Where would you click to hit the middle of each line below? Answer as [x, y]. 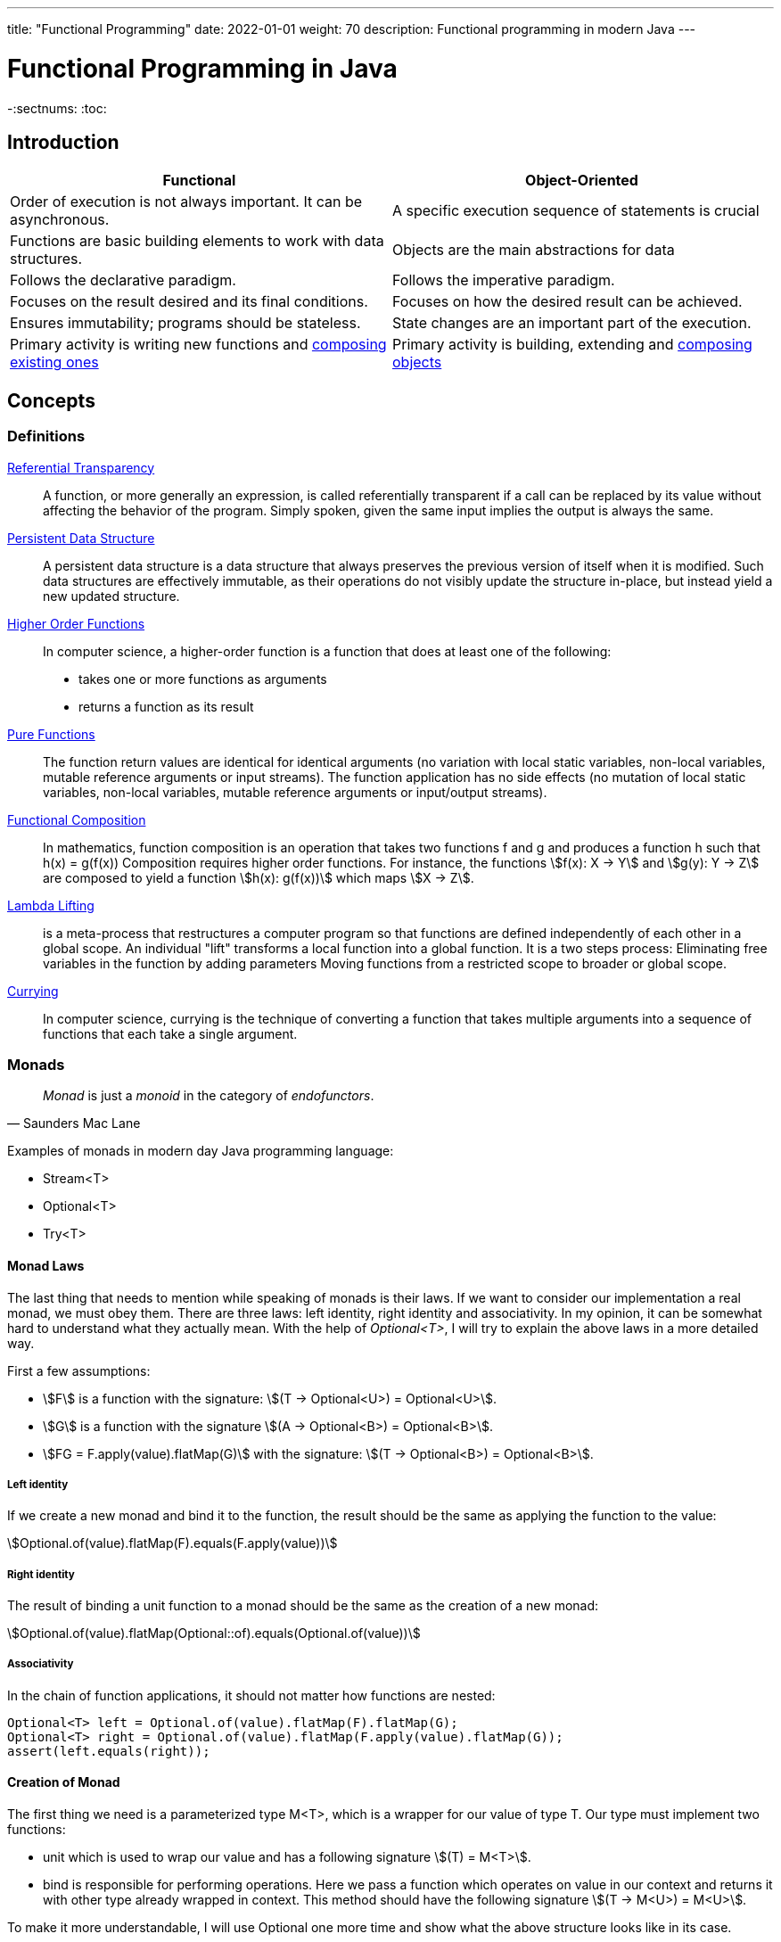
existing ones [54, 362]
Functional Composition [77, 819]
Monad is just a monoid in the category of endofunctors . [209, 1096]
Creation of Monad [64, 1782]
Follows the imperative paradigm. [504, 280]
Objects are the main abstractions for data [534, 250]
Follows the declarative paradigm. [123, 280]
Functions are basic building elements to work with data [197, 241]
